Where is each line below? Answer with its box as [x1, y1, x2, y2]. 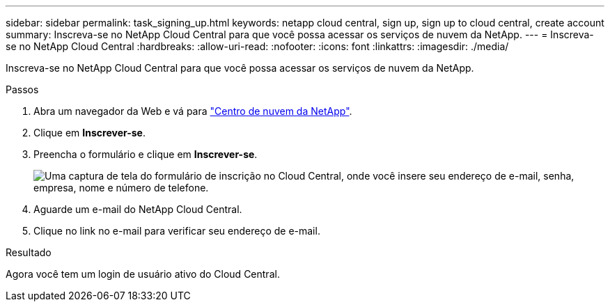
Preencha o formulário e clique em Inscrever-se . [33, 148, 258, 160]
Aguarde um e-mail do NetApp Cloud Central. [33, 203, 242, 215]
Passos [6, 84, 39, 95]
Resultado [6, 246, 52, 258]
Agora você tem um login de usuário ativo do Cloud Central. [6, 268, 280, 280]
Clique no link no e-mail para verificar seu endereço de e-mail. [33, 225, 320, 237]
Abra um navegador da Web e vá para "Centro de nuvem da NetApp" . [33, 105, 352, 117]
